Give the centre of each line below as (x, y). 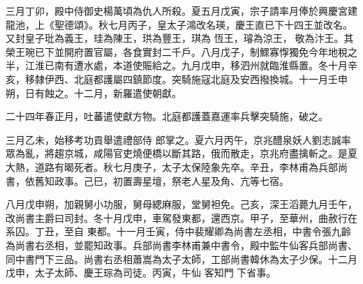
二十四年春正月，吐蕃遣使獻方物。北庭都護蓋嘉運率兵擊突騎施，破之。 (167, 116)
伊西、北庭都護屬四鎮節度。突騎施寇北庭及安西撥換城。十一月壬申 (196, 79)
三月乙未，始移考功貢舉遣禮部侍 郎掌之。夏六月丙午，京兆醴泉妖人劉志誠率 (178, 139)
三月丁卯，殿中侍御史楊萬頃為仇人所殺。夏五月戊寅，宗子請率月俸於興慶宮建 (181, 10)
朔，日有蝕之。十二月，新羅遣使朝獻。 (94, 92)
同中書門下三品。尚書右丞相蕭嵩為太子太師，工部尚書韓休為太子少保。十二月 (181, 259)
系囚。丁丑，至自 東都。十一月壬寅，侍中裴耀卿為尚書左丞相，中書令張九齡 (178, 231)
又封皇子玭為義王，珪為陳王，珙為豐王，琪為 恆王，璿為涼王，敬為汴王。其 (180, 38)
